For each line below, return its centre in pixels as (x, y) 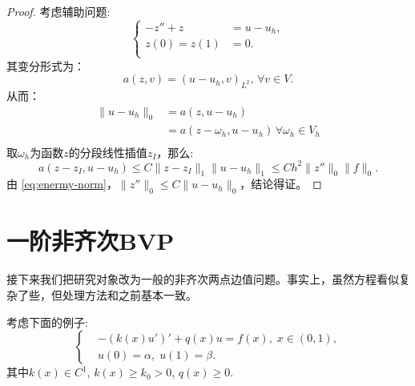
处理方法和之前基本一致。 (129, 294)
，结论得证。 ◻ (281, 184)
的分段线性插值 (108, 152)
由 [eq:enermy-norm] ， (62, 184)
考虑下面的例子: (47, 322)
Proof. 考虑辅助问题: (58, 11)
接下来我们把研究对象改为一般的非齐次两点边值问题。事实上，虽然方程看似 (203, 279)
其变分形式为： (46, 65)
